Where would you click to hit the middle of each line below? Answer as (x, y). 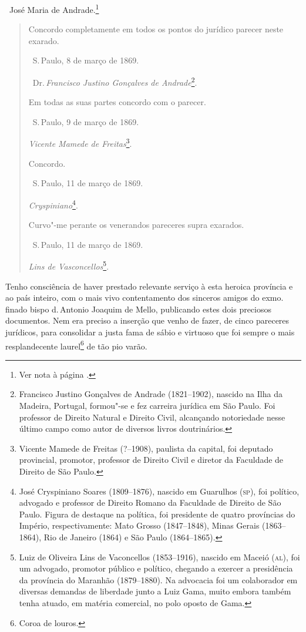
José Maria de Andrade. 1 (54, 9)
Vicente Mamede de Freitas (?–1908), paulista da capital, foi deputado (146, 448)
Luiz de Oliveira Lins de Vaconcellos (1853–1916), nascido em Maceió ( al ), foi (159, 557)
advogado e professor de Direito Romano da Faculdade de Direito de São (150, 502)
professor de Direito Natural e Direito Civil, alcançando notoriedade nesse (152, 417)
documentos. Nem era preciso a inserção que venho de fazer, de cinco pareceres (147, 320)
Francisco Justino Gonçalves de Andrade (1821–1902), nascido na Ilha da (151, 394)
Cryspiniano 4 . (53, 204)
